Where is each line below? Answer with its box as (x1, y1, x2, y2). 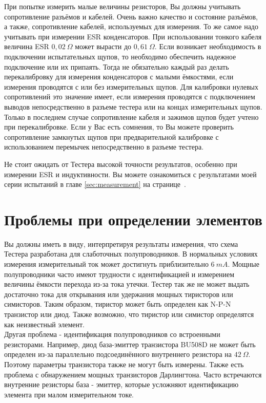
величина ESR (4, 41, 49, 52)
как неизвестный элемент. (4, 319, 85, 329)
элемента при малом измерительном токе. (4, 389, 134, 399)
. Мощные (228, 259, 259, 269)
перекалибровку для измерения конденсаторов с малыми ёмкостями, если (4, 71, 234, 82)
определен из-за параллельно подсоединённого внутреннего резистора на (4, 349, 232, 359)
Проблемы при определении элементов (4, 208, 262, 229)
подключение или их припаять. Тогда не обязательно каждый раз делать (4, 61, 229, 72)
